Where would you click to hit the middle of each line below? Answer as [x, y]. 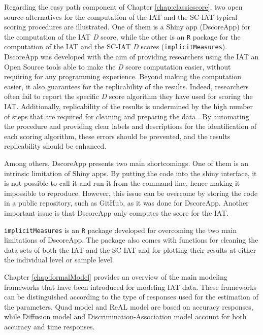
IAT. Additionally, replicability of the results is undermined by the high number [129, 106]
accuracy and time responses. [50, 326]
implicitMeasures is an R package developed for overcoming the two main [121, 230]
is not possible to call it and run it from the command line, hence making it [122, 183]
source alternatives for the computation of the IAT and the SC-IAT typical [121, 16]
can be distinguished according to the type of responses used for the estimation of [131, 297]
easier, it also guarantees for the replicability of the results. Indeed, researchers [126, 86]
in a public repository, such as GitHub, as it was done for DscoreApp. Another [126, 203]
